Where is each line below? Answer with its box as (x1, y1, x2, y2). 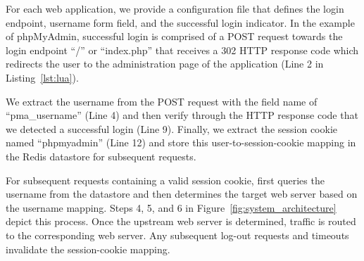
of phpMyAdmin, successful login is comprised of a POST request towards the (6, 29, 343, 44)
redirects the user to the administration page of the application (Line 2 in (6, 56, 324, 71)
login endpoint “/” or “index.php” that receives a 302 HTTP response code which (6, 42, 359, 57)
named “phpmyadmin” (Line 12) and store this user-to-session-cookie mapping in (6, 135, 356, 150)
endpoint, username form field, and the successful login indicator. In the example (6, 15, 355, 30)
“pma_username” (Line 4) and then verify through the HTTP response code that (6, 108, 358, 122)
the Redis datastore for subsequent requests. (6, 148, 196, 163)
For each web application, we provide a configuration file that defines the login (6, 1, 344, 15)
